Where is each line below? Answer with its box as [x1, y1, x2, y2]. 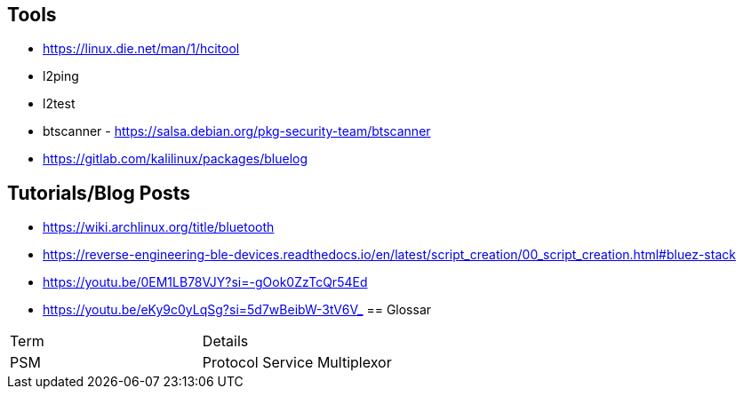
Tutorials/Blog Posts [7, 181, 191, 204]
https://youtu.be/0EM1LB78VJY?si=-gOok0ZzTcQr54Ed [43, 274, 368, 290]
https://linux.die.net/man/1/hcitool [43, 41, 240, 57]
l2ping [43, 68, 79, 84]
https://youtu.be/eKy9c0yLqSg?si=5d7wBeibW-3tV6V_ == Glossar [43, 302, 432, 318]
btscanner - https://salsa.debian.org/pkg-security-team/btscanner [43, 123, 431, 139]
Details [202, 332, 249, 351]
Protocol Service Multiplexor [202, 353, 392, 372]
